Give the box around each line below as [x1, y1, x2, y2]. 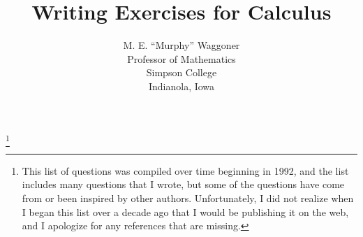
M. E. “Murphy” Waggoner [123, 38, 240, 52]
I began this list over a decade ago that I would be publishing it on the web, [22, 204, 349, 219]
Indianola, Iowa [148, 78, 215, 93]
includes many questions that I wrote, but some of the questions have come [22, 177, 345, 192]
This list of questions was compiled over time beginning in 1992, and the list [22, 163, 349, 178]
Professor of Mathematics [127, 51, 236, 66]
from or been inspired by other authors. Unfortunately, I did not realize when [22, 191, 354, 206]
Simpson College [146, 65, 217, 80]
